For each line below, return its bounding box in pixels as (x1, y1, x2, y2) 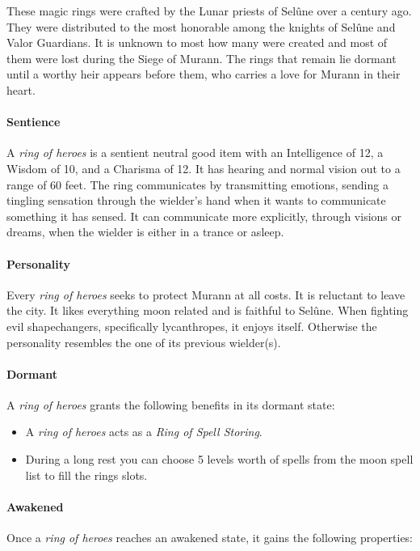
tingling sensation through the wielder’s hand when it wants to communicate (6, 192, 386, 209)
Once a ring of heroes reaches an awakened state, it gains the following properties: (6, 529, 414, 546)
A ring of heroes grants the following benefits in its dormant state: (6, 396, 335, 413)
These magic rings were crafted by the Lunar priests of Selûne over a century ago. (6, 2, 412, 19)
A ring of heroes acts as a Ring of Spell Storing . (25, 423, 262, 440)
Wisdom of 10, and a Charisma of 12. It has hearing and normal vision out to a (6, 159, 401, 176)
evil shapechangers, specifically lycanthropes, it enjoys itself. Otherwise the (6, 317, 377, 334)
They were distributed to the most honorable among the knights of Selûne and (6, 18, 396, 35)
